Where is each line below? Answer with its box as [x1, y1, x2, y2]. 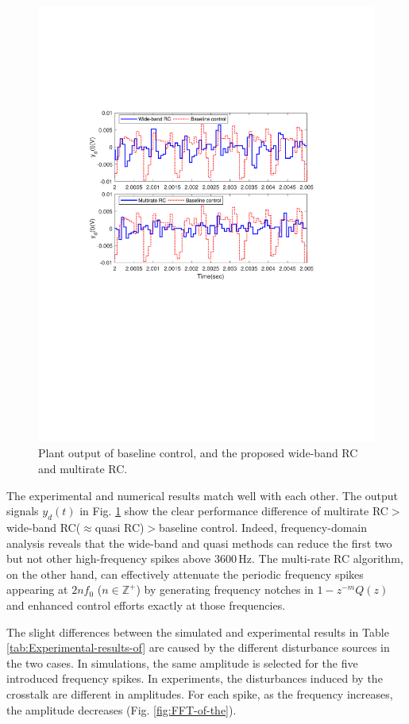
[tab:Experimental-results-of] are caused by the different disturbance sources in [6, 639, 390, 656]
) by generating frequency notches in [136, 581, 314, 598]
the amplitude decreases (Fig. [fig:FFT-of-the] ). [6, 701, 237, 718]
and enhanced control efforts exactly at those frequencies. [6, 597, 286, 614]
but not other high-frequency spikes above [6, 550, 211, 567]
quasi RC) [95, 519, 145, 536]
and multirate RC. [38, 460, 128, 477]
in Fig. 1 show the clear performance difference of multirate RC [79, 503, 388, 519]
